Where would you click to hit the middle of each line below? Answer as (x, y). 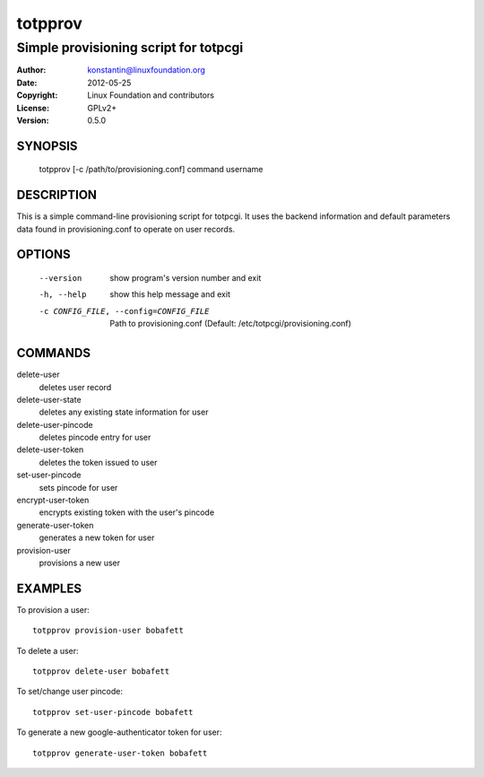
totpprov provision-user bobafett (108, 631)
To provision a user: (53, 609)
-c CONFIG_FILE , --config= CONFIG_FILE (124, 311)
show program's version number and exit (186, 278)
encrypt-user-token (53, 500)
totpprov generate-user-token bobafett (120, 753)
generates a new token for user (97, 537)
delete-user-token (50, 450)
